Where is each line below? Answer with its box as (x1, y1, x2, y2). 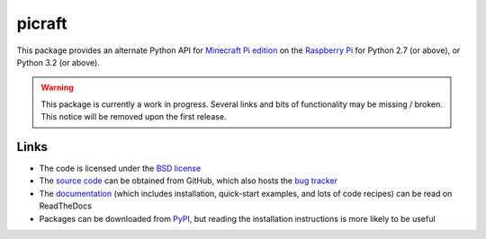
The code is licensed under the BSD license (39, 163, 202, 174)
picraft (16, 13, 67, 33)
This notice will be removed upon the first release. (40, 111, 227, 122)
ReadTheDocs (39, 200, 92, 211)
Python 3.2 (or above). (16, 57, 101, 67)
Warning (40, 82, 74, 93)
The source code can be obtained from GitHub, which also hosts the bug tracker (39, 175, 337, 186)
